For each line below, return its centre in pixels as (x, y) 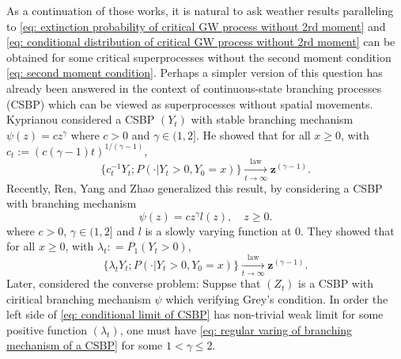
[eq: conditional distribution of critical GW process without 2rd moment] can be (201, 42)
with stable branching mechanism (272, 119)
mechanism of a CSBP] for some (85, 345)
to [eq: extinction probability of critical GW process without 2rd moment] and (196, 26)
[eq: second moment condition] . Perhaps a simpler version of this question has (195, 73)
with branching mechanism (72, 203)
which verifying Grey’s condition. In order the (277, 298)
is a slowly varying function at (218, 230)
